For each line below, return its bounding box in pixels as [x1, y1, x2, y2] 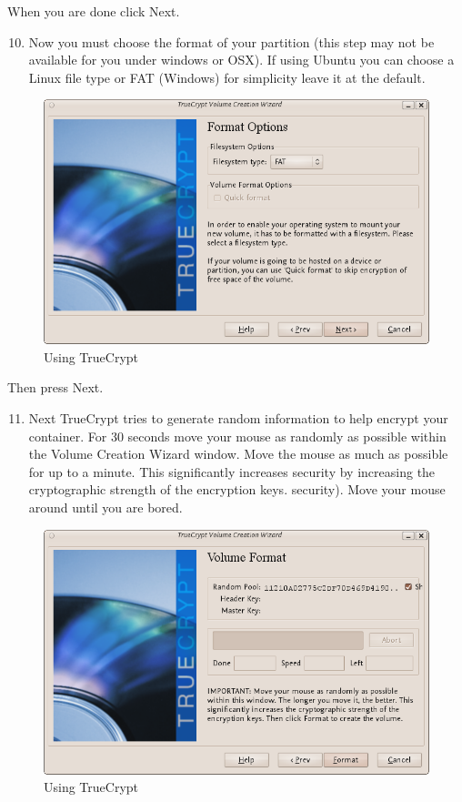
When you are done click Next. [7, 2, 180, 20]
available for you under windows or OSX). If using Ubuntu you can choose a [28, 50, 455, 69]
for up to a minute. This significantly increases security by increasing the [28, 462, 436, 481]
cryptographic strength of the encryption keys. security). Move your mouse [28, 480, 446, 499]
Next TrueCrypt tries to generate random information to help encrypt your [28, 409, 448, 428]
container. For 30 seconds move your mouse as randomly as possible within [28, 426, 447, 445]
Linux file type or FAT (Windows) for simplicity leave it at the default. [28, 67, 426, 86]
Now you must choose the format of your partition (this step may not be [28, 32, 435, 51]
